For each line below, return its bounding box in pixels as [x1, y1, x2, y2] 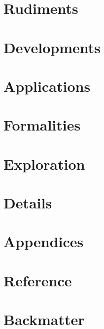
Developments [3, 37, 101, 57]
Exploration [3, 153, 85, 174]
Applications [3, 75, 91, 96]
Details [3, 193, 52, 213]
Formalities [3, 115, 81, 135]
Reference [3, 270, 72, 290]
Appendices [3, 231, 84, 252]
